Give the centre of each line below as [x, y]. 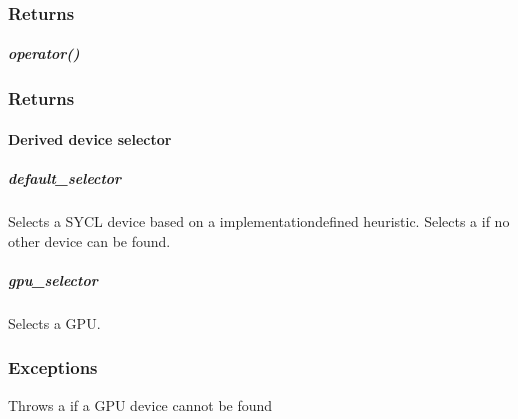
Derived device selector [90, 138]
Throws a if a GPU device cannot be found [140, 404]
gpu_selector [53, 279]
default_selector [65, 178]
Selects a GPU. [54, 322]
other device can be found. [89, 240]
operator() [44, 53]
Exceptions [53, 367]
